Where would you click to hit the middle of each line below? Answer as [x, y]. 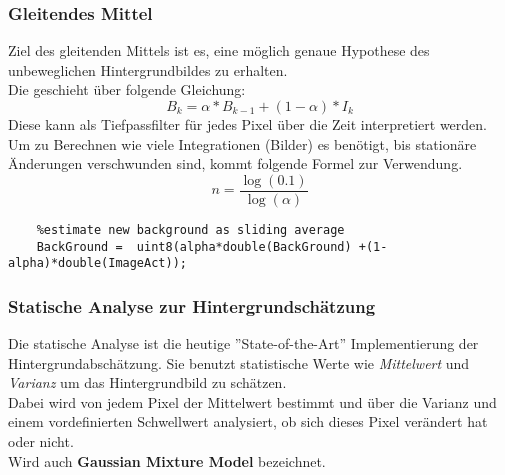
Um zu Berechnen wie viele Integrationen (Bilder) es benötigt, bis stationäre [242, 143]
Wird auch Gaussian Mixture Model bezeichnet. [167, 460]
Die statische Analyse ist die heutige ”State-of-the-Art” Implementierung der [243, 343]
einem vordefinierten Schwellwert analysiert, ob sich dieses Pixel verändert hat [248, 421]
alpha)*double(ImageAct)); [97, 263]
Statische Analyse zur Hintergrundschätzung [192, 305]
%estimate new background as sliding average [190, 229]
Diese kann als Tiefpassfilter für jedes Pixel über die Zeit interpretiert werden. [247, 124]
